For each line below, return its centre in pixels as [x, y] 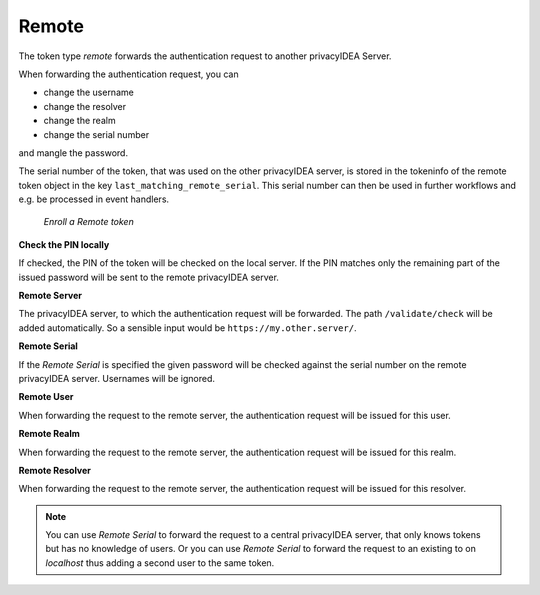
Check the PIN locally [64, 244]
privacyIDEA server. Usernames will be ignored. [116, 378]
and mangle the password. [73, 152]
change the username [88, 92]
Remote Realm [49, 434]
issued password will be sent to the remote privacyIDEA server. [149, 277]
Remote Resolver [55, 470]
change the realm [79, 121]
